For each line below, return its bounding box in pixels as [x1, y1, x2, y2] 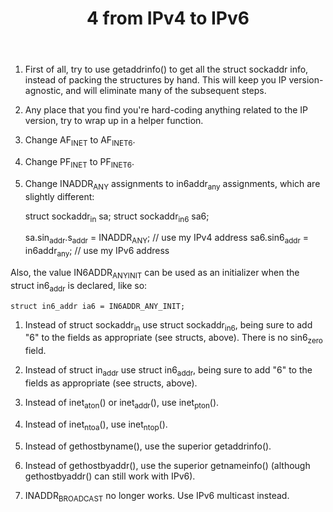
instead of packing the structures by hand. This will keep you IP [24, 74, 287, 86]
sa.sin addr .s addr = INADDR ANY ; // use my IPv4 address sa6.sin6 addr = [24, 232, 310, 246]
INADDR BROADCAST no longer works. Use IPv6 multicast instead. [24, 489, 290, 504]
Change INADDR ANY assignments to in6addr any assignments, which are [24, 177, 321, 192]
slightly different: [24, 190, 95, 202]
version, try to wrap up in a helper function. [24, 115, 204, 127]
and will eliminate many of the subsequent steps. [65, 85, 267, 97]
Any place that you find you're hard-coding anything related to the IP [24, 104, 309, 116]
